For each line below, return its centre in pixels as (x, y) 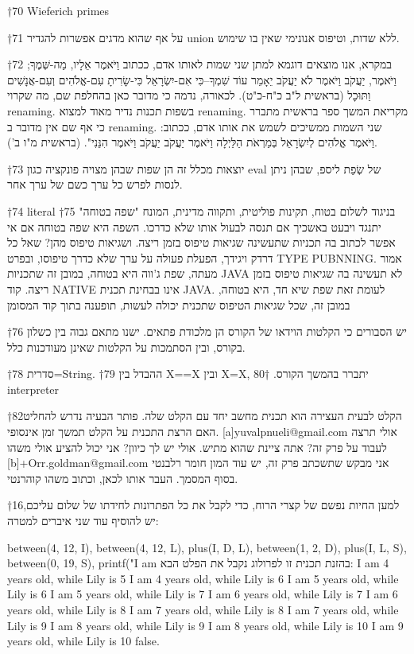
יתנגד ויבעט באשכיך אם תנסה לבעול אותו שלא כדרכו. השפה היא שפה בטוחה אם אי (194, 226)
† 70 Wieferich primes (58, 10)
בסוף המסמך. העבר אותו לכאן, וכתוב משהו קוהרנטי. (123, 478)
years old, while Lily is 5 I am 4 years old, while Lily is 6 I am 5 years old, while (203, 578)
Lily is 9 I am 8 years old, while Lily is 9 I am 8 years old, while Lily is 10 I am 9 (205, 625)
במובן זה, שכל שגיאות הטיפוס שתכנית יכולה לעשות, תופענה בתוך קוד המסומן (179, 304)
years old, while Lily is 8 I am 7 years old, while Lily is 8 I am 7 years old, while (203, 609)
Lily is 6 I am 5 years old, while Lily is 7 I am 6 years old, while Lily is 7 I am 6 (203, 594)
